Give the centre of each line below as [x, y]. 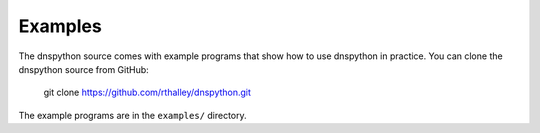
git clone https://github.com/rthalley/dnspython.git [147, 92]
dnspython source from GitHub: [83, 69]
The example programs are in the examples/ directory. [132, 115]
